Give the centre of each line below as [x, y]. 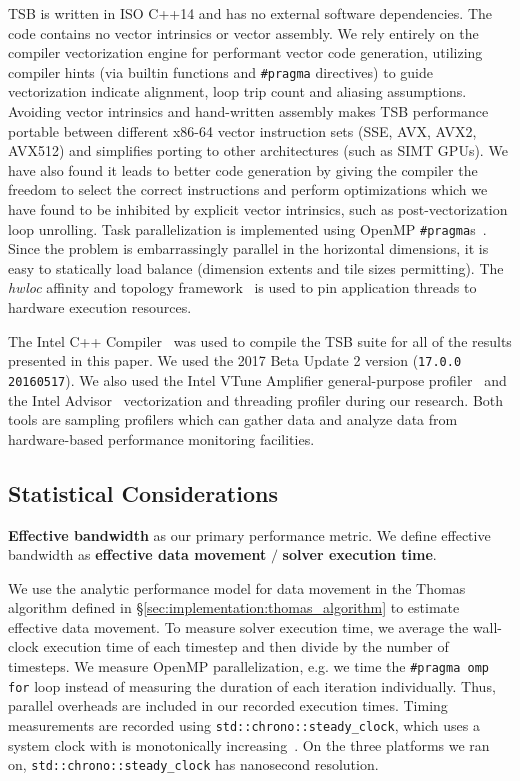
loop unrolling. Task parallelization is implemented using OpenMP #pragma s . [247, 228]
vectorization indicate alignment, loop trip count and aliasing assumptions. [237, 91]
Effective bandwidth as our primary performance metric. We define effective [249, 534]
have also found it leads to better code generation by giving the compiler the [243, 169]
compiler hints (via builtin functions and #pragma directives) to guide [220, 71]
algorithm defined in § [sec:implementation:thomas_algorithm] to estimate [234, 607]
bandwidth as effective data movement [137, 554]
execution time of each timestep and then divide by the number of [246, 646]
